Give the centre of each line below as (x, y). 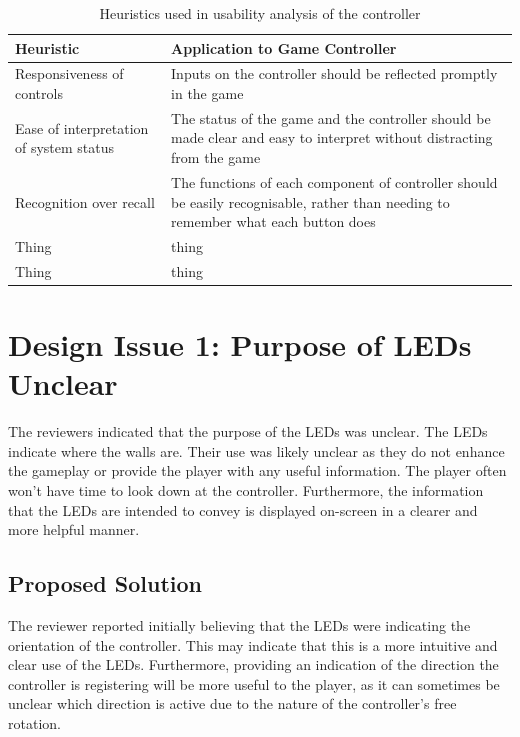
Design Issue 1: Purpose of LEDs (240, 344)
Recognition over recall (85, 201)
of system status (65, 147)
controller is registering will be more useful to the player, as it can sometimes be (254, 683)
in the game (207, 93)
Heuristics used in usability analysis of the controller (260, 13)
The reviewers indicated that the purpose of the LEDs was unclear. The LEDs (248, 431)
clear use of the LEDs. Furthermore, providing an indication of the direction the (253, 664)
